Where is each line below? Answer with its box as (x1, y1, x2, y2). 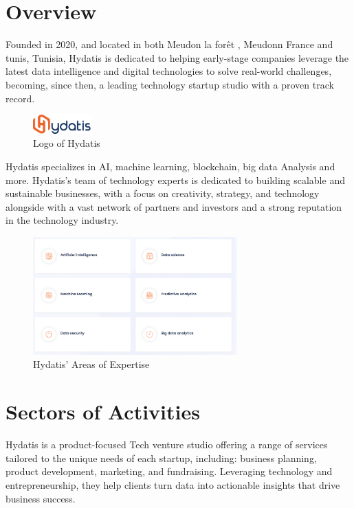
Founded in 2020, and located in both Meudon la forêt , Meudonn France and (5, 37, 333, 51)
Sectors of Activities (5, 397, 200, 426)
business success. (5, 491, 76, 505)
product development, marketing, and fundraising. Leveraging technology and (5, 464, 333, 478)
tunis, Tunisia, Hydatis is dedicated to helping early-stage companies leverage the (5, 50, 349, 65)
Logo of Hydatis (33, 136, 100, 150)
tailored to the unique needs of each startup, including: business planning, (5, 450, 317, 465)
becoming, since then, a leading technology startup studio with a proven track (5, 77, 334, 91)
